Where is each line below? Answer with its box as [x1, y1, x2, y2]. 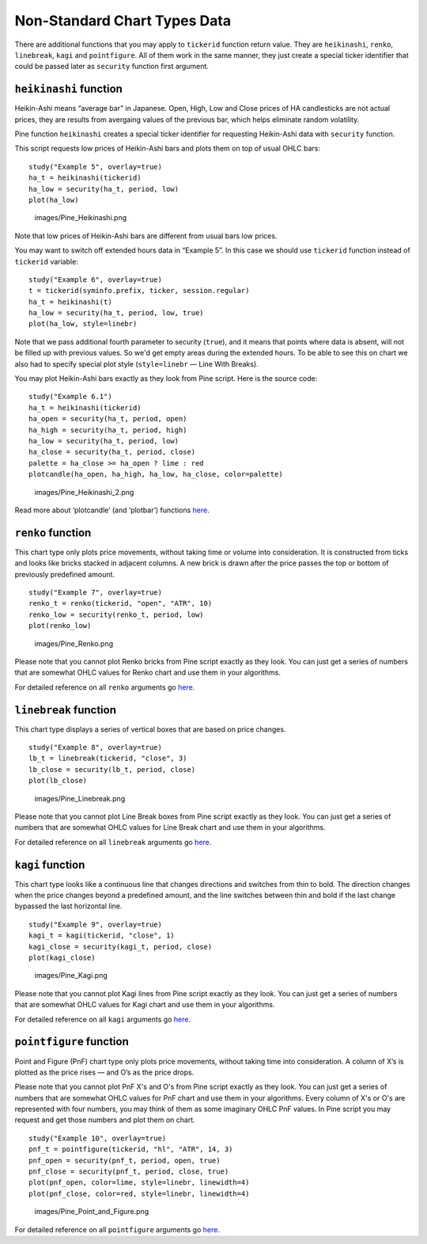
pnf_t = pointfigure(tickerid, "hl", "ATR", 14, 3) [28, 1145, 233, 1154]
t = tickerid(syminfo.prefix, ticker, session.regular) [28, 286, 250, 295]
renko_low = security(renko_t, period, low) [28, 610, 205, 619]
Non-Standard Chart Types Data [14, 12, 232, 29]
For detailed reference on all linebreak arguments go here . [14, 837, 212, 846]
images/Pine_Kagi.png [34, 971, 108, 980]
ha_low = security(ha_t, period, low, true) [28, 309, 205, 318]
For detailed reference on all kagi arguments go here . [14, 1014, 191, 1024]
